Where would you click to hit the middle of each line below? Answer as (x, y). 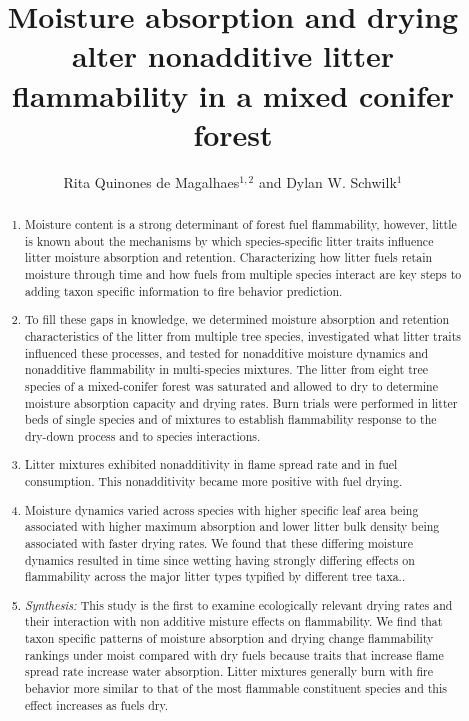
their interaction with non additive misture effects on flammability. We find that (234, 621)
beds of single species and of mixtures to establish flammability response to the (231, 419)
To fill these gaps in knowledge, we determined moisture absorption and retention (237, 319)
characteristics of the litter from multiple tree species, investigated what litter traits (243, 335)
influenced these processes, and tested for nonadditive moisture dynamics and (227, 352)
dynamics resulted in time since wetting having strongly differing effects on (220, 559)
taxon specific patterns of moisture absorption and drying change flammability (229, 638)
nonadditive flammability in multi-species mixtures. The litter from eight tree (226, 369)
